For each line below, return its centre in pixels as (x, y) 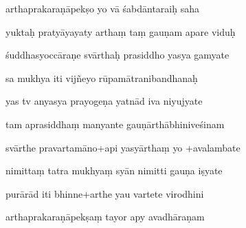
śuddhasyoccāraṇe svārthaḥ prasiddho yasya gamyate (118, 55)
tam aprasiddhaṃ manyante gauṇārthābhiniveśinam (115, 124)
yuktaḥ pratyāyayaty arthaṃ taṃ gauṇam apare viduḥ (121, 31)
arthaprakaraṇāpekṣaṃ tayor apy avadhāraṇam (105, 217)
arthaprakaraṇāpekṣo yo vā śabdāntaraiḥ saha (102, 8)
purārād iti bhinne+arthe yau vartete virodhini (105, 193)
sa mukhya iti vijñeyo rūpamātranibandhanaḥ (102, 77)
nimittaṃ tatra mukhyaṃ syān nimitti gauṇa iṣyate (114, 170)
